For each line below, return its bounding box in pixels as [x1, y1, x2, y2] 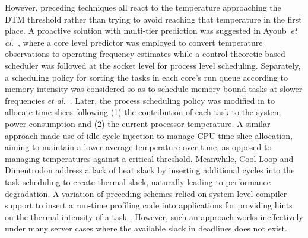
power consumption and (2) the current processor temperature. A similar [5, 117, 271, 129]
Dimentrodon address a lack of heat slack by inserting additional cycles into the [5, 164, 295, 176]
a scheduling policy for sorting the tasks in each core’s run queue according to [5, 71, 288, 83]
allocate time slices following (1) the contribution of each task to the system [5, 106, 281, 118]
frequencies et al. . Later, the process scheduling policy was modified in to [5, 94, 275, 106]
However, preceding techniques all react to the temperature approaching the [5, 1, 281, 13]
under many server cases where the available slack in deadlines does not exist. [5, 222, 287, 234]
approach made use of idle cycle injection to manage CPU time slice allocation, [5, 129, 293, 141]
